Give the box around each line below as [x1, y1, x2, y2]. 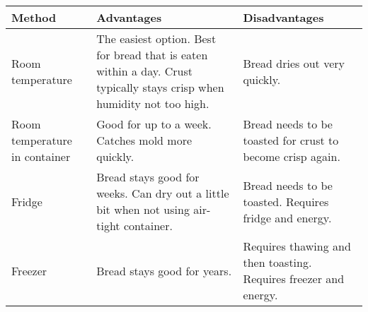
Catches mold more [96, 132, 192, 148]
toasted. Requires [243, 193, 329, 210]
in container [11, 148, 71, 164]
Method [11, 9, 57, 25]
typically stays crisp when [96, 79, 224, 95]
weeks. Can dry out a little [96, 185, 229, 201]
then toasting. [243, 254, 312, 270]
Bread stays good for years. [96, 262, 232, 279]
